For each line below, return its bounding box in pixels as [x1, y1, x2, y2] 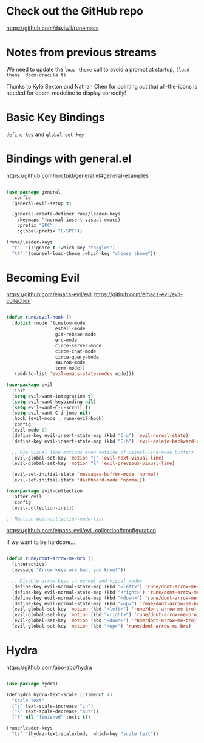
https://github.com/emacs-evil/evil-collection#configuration [6, 527, 157, 534]
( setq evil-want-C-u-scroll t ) [12, 404, 91, 410]
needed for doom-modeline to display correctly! [6, 89, 126, 97]
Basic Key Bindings [6, 110, 105, 124]
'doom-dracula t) [22, 72, 67, 78]
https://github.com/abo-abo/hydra [6, 663, 92, 671]
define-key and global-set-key [6, 131, 84, 138]
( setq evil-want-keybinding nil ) [12, 399, 97, 405]
